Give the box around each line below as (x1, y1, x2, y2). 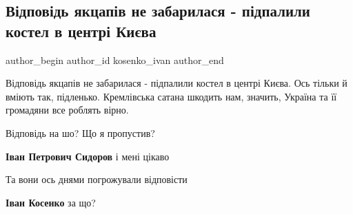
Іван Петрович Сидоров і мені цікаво (6, 149, 170, 163)
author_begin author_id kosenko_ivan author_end (6, 52, 224, 67)
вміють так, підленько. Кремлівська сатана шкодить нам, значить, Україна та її (6, 89, 337, 103)
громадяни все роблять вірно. (6, 103, 129, 117)
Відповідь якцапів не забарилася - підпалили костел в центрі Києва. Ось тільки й (6, 76, 347, 90)
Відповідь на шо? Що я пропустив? (6, 125, 155, 140)
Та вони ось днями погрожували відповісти (6, 172, 188, 186)
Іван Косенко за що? (6, 195, 96, 209)
